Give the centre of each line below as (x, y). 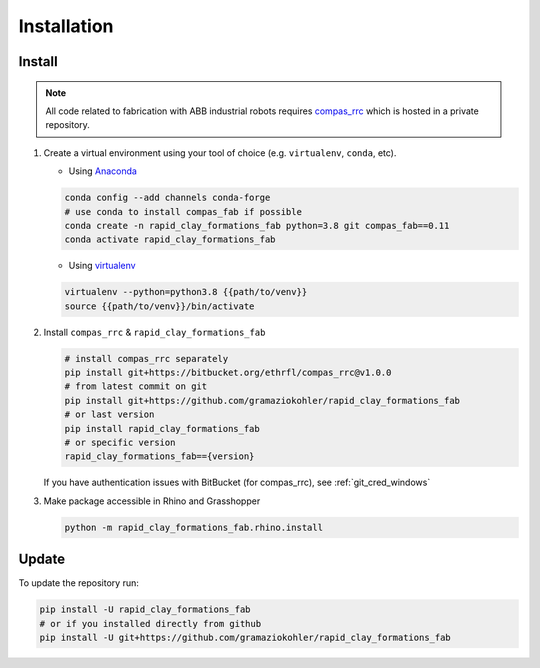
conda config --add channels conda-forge (167, 198)
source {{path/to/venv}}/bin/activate (159, 306)
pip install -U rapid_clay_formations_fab (145, 609)
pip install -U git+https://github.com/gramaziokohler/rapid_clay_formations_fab (245, 637)
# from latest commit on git (136, 386)
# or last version (109, 414)
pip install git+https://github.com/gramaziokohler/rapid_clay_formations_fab (262, 400)
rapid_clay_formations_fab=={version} (159, 456)
